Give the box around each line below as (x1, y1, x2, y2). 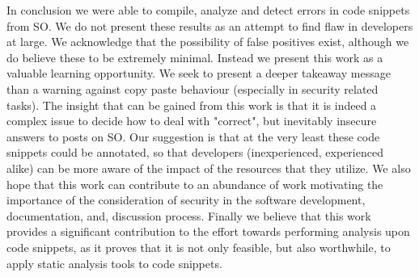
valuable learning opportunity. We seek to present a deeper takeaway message (6, 65, 391, 82)
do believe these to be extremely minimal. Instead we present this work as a (6, 48, 383, 65)
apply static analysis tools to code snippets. (6, 254, 222, 271)
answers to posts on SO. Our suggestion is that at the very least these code (6, 128, 380, 145)
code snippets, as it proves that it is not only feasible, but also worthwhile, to (6, 238, 391, 255)
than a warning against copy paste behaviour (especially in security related (6, 80, 379, 97)
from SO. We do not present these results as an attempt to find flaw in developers (6, 17, 413, 34)
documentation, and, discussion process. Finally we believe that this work (6, 207, 371, 224)
